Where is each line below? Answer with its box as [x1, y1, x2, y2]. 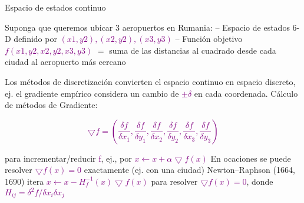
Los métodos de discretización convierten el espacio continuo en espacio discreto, [5, 75, 296, 87]
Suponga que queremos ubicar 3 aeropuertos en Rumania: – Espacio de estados [5, 21, 290, 33]
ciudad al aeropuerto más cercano [5, 55, 126, 68]
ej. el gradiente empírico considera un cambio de [5, 87, 179, 99]
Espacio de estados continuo [5, 1, 106, 13]
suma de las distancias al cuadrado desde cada [109, 44, 276, 56]
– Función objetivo [175, 32, 243, 45]
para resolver [151, 175, 198, 187]
